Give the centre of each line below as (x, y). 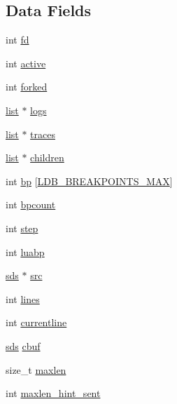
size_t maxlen (36, 369)
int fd (17, 40)
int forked (27, 87)
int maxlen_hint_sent (53, 393)
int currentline (36, 322)
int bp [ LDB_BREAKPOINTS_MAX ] (89, 181)
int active (26, 63)
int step (22, 228)
